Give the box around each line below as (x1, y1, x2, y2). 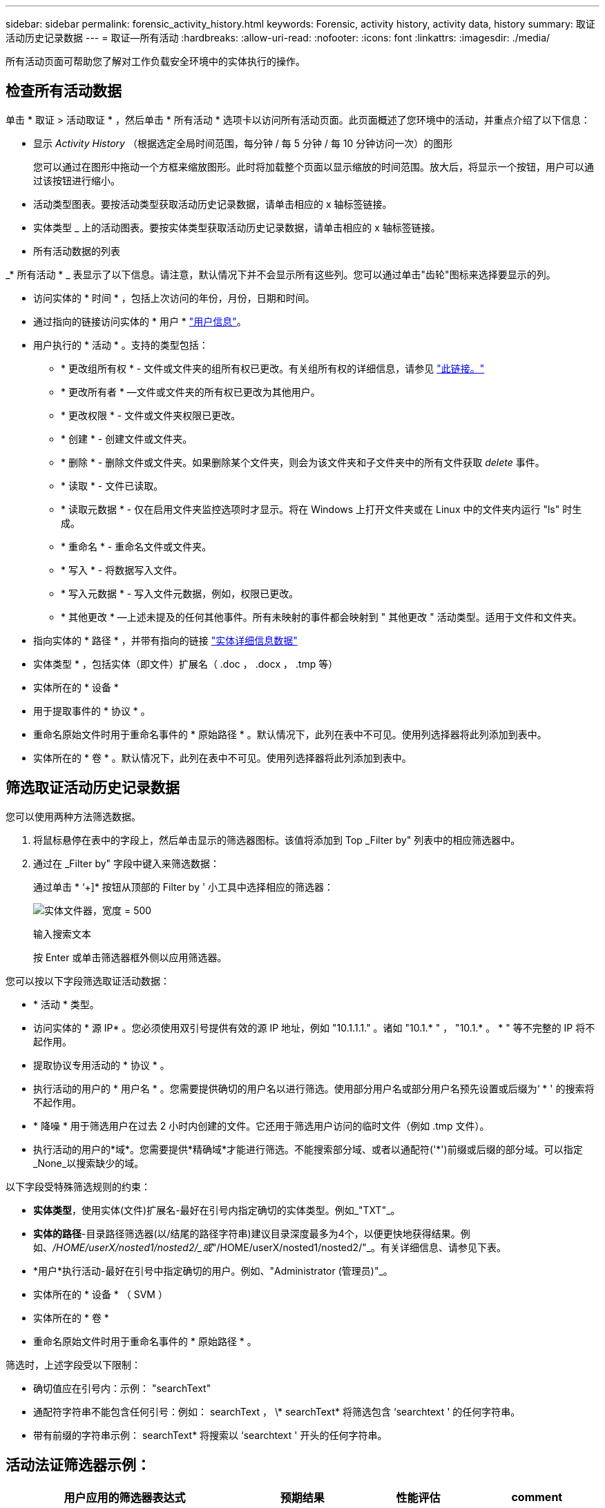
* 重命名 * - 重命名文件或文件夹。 (61, 540, 212, 552)
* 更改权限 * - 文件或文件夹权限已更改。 (61, 409, 241, 421)
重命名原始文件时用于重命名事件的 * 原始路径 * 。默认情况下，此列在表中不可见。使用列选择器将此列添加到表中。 (33, 728, 547, 740)
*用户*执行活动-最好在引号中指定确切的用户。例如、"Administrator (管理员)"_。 (33, 1264, 393, 1277)
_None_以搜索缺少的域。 (33, 1157, 144, 1169)
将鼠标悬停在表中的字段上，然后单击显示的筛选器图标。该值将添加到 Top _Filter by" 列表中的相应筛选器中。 (33, 833, 521, 846)
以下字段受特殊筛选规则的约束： (6, 1180, 151, 1192)
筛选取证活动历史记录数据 (6, 779, 180, 797)
